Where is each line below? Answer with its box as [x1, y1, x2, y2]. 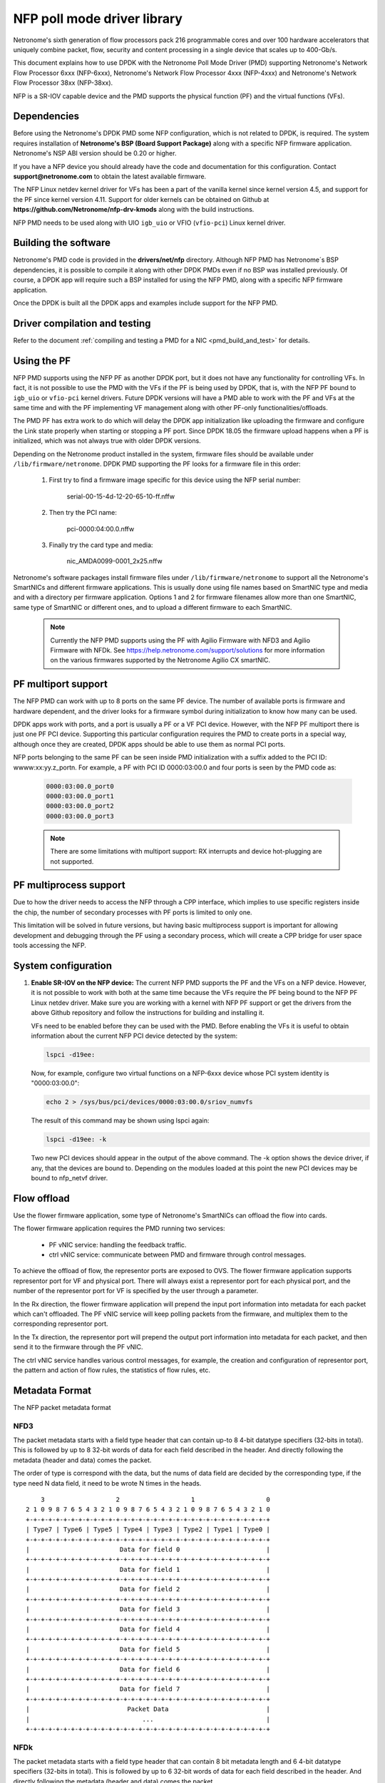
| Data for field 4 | [26, 1625, 270, 1633]
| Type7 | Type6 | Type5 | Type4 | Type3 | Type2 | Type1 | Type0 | [26, 1526, 270, 1533]
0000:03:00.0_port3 [46, 812, 114, 820]
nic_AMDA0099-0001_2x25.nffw [66, 557, 163, 566]
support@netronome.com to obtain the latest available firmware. [13, 172, 207, 180]
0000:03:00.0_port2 [46, 802, 114, 810]
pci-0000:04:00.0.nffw [66, 524, 135, 533]
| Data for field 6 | [26, 1665, 270, 1673]
